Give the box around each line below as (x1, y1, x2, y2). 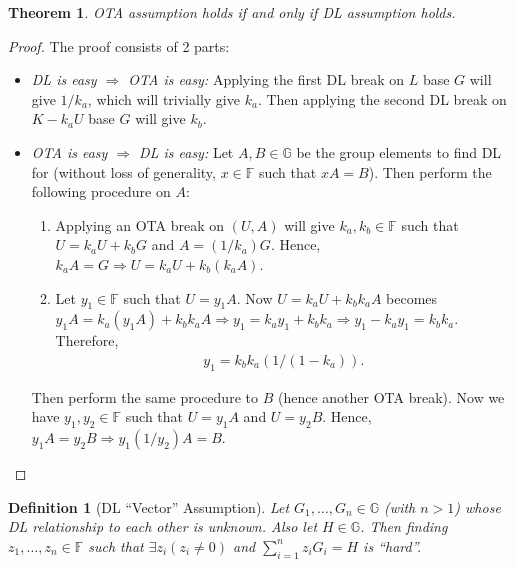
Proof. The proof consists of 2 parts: (8, 35, 230, 56)
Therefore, (55, 330, 119, 351)
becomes (386, 287, 438, 308)
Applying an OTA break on (55, 214, 225, 235)
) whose (454, 496, 501, 517)
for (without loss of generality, (31, 161, 216, 182)
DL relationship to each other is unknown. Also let (8, 516, 318, 537)
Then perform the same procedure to (31, 386, 258, 407)
